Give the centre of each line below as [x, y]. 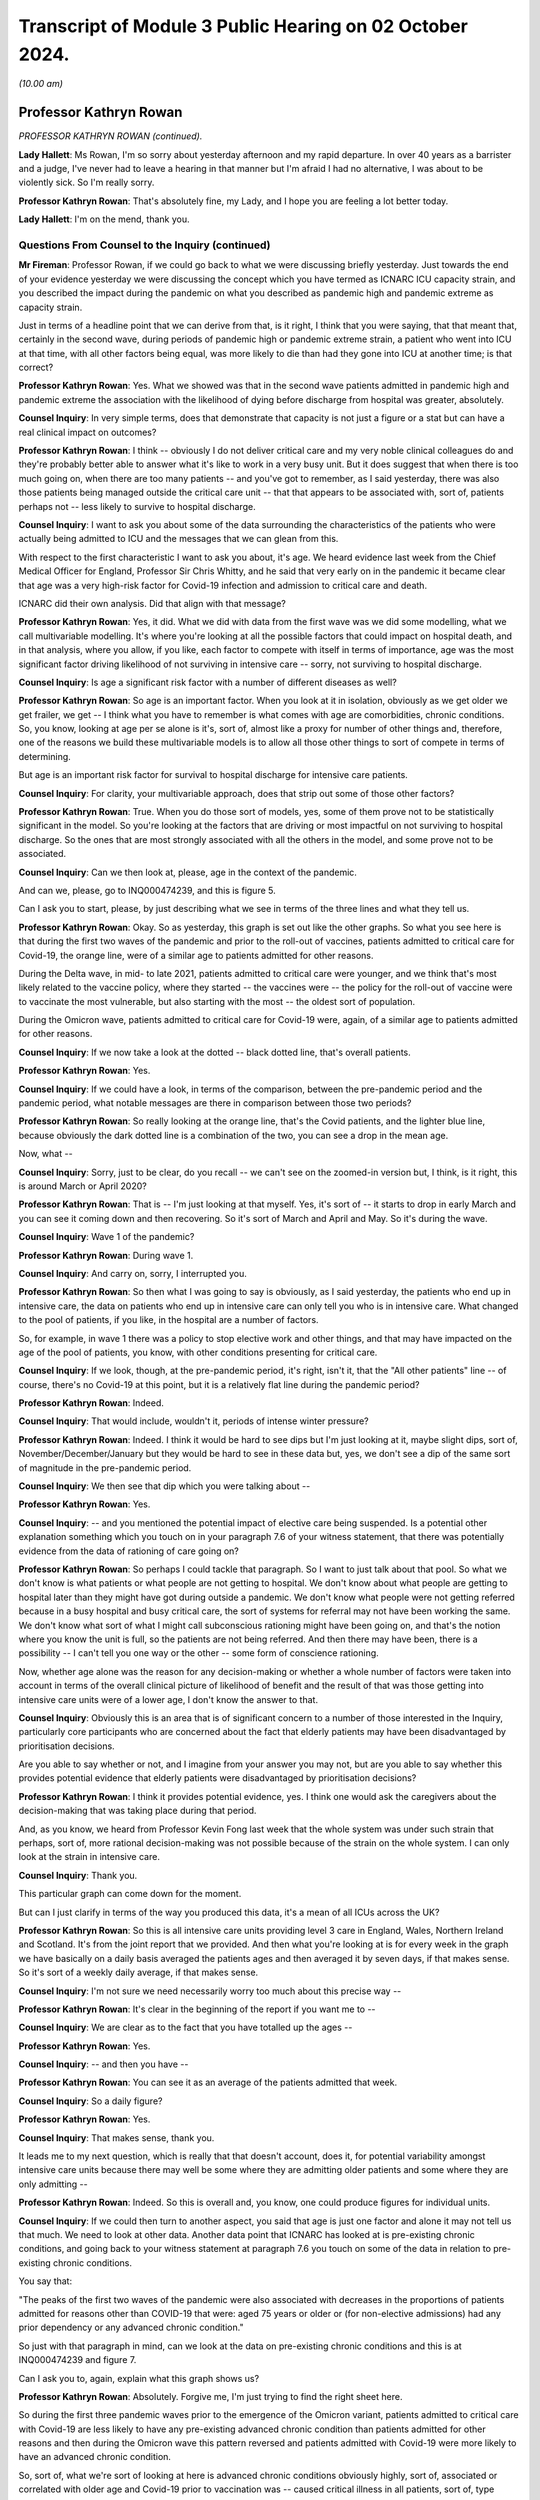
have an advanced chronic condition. [95, 2457]
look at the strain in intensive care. [89, 1857]
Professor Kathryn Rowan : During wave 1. [106, 1255]
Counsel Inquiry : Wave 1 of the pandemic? [106, 1237]
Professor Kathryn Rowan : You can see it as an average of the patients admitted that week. [208, 2082]
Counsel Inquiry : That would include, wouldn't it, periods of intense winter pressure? [193, 1421]
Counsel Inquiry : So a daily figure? [90, 2101]
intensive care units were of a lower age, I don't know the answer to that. [168, 1699]
